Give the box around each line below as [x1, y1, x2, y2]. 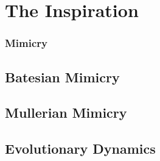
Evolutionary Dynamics [5, 139, 156, 158]
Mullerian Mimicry [5, 103, 127, 122]
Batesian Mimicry [5, 67, 120, 86]
